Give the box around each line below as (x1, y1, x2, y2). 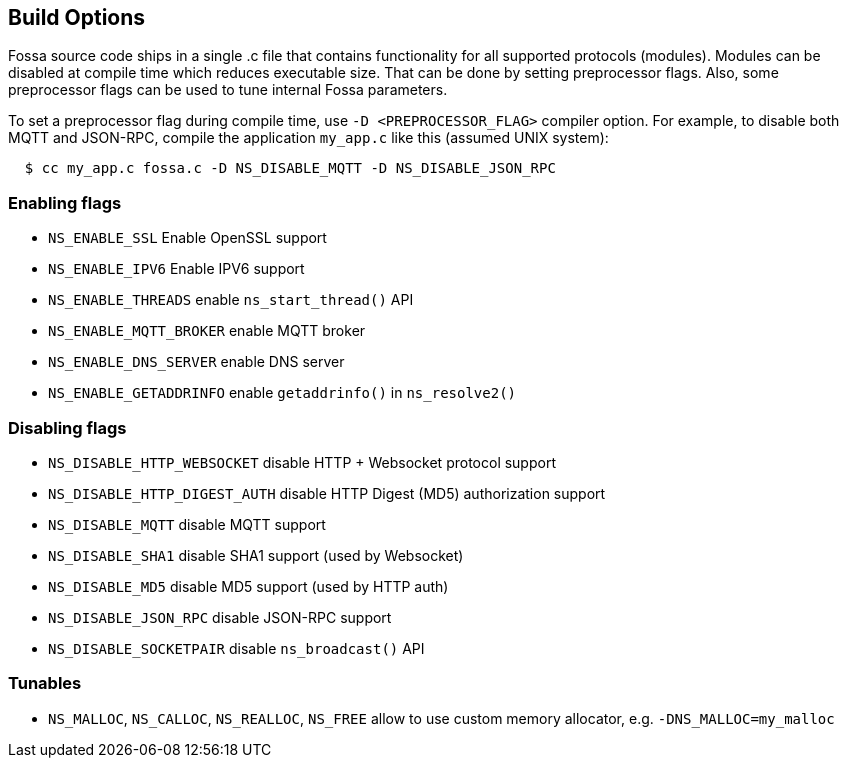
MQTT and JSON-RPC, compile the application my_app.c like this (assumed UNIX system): (8, 129, 609, 147)
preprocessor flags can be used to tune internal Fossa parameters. (8, 81, 448, 99)
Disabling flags (8, 417, 127, 438)
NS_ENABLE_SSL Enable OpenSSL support (48, 229, 327, 247)
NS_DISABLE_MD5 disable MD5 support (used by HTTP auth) (48, 577, 449, 595)
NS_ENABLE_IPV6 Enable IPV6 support (48, 260, 305, 278)
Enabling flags (8, 192, 122, 213)
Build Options (8, 5, 146, 30)
